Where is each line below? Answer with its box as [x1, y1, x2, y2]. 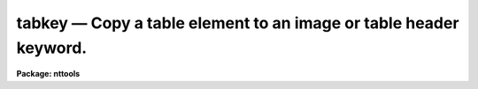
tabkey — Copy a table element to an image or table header [16, 13, 459, 33]
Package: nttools [16, 69, 81, 79]
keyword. [16, 38, 88, 57]
